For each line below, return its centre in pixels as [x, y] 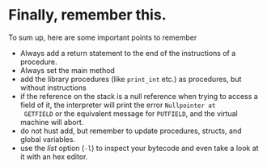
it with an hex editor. [54, 157]
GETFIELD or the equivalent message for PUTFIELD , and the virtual [131, 113]
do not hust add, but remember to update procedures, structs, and [131, 131]
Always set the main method [68, 70]
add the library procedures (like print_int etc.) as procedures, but [131, 79]
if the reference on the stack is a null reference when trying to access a [139, 96]
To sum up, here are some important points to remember [103, 37]
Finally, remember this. [87, 15]
